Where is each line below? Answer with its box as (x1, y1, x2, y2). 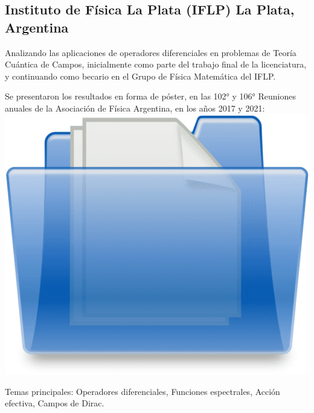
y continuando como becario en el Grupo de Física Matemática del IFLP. (5, 69, 276, 82)
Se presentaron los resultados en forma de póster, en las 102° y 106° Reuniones (5, 90, 296, 102)
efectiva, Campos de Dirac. (5, 397, 104, 409)
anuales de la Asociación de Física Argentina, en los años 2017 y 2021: (5, 101, 265, 114)
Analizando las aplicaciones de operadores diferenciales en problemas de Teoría (5, 46, 296, 58)
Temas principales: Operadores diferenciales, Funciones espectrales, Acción (5, 385, 280, 397)
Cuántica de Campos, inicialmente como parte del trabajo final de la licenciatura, (5, 58, 307, 71)
